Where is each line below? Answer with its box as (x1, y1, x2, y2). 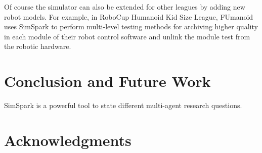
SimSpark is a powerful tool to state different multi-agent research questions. (4, 100, 242, 111)
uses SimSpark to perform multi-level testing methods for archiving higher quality (4, 21, 258, 32)
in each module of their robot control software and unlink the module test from (4, 31, 250, 41)
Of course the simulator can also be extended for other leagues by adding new (4, 2, 245, 12)
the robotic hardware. (4, 41, 71, 52)
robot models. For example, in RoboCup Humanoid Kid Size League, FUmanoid (4, 11, 253, 22)
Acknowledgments (4, 129, 132, 150)
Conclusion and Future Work (4, 71, 211, 91)
